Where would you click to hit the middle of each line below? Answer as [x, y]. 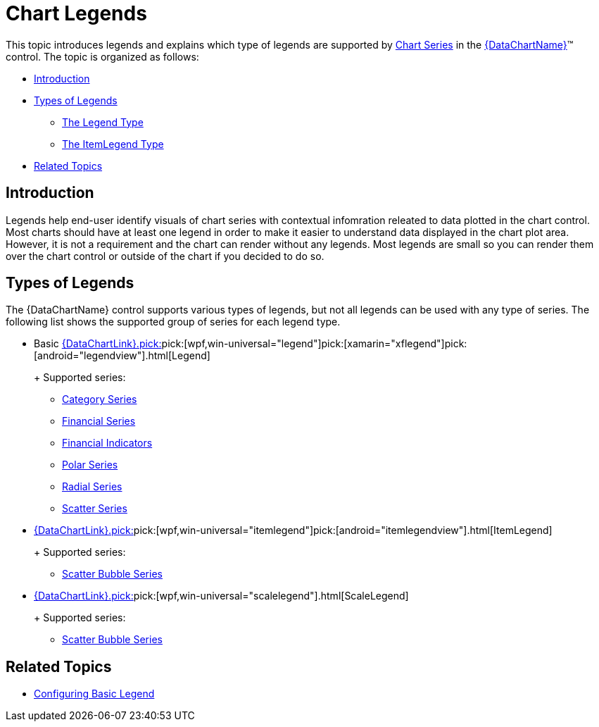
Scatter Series [95, 509]
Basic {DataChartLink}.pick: [98, 344]
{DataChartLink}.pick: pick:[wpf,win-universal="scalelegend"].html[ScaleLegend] [221, 596]
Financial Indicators [107, 443]
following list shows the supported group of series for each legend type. [173, 322]
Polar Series [90, 465]
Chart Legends [76, 13]
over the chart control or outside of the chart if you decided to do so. [165, 256]
